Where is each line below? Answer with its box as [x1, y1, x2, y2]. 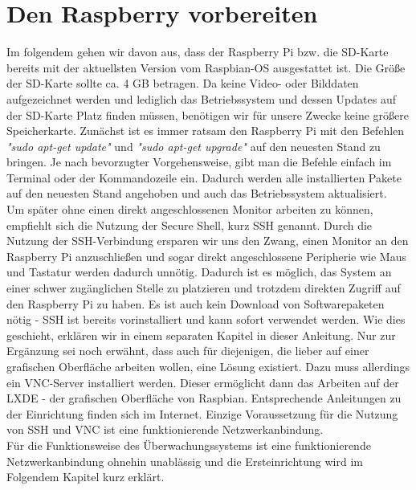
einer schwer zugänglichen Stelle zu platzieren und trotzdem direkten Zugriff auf [6, 280, 401, 296]
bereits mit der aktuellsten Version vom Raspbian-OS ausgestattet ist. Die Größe [6, 59, 406, 76]
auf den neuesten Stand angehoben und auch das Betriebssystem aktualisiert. [6, 185, 387, 202]
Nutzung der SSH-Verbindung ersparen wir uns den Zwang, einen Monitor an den [6, 232, 409, 249]
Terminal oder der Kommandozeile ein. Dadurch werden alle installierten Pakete [6, 169, 402, 186]
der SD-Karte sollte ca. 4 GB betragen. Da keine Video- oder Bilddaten [6, 75, 359, 92]
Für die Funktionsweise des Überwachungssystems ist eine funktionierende [6, 436, 371, 453]
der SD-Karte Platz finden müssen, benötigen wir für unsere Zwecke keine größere [6, 106, 409, 123]
